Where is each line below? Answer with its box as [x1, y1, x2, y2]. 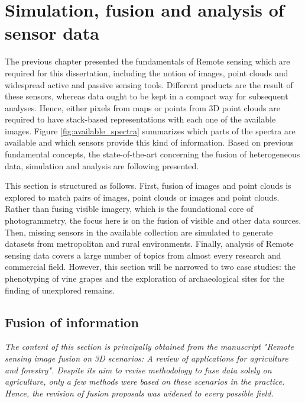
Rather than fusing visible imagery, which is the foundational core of [5, 202, 254, 215]
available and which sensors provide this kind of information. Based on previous [5, 136, 294, 149]
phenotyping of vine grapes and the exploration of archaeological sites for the [5, 272, 284, 284]
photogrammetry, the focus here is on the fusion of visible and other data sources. [5, 214, 301, 227]
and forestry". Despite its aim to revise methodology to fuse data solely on [5, 363, 272, 376]
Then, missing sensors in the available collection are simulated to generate [5, 225, 273, 238]
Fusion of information [5, 312, 139, 331]
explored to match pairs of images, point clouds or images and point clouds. [5, 191, 280, 203]
